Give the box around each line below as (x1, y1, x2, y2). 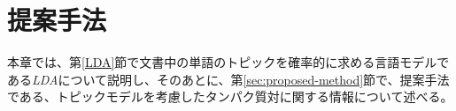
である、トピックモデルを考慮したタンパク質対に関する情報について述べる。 (7, 87, 453, 106)
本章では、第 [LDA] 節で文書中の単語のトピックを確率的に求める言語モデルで (7, 53, 450, 71)
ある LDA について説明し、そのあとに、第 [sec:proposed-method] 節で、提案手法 (7, 70, 450, 88)
